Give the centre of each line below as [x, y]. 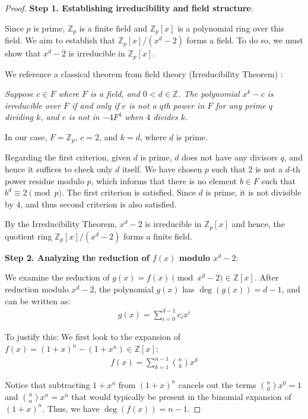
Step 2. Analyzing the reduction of [77, 257]
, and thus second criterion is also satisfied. [99, 204]
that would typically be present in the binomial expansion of [181, 396]
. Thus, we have [71, 408]
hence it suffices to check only [59, 168]
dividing [19, 117]
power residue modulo [45, 180]
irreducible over [33, 105]
